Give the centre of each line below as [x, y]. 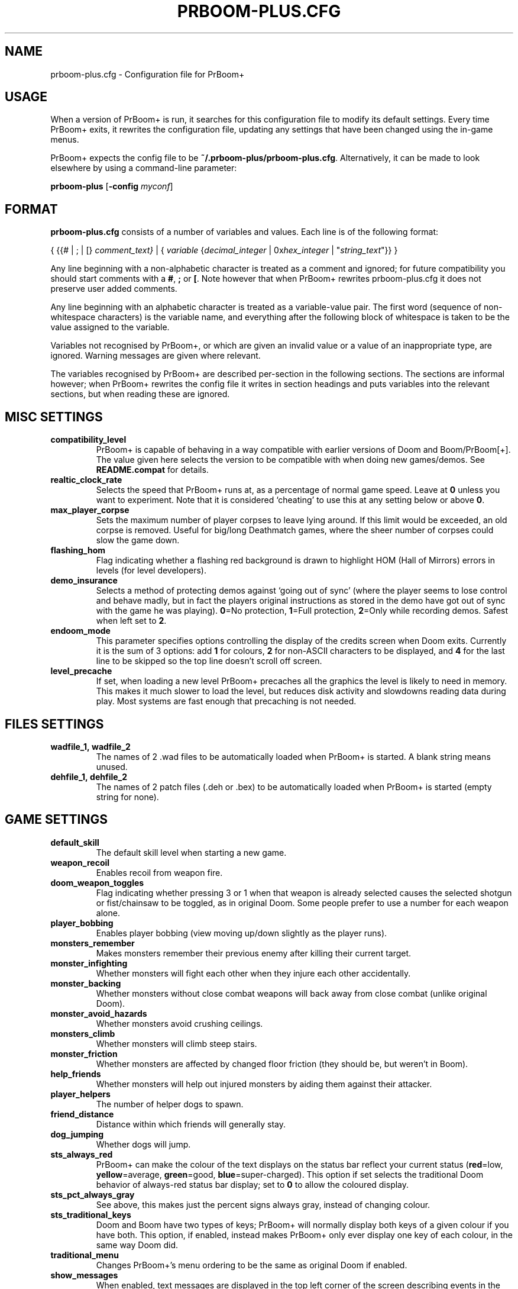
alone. [108, 913]
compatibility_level [88, 440]
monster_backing [86, 983]
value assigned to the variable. [110, 327]
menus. [65, 140]
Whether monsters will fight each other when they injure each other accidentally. [253, 973]
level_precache [81, 671]
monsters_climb [83, 1033]
